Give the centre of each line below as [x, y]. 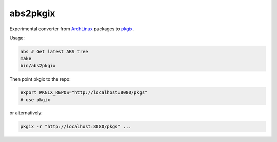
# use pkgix [35, 100]
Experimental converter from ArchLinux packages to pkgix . [72, 29]
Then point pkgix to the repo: [40, 79]
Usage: [17, 38]
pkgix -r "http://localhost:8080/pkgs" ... [76, 127]
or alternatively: [26, 113]
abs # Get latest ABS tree [54, 51]
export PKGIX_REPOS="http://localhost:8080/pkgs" [84, 92]
